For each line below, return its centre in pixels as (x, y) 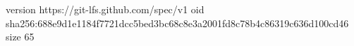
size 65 (20, 37)
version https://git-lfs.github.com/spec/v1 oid (105, 9)
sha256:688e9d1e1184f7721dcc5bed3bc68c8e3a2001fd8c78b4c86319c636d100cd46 (177, 23)
